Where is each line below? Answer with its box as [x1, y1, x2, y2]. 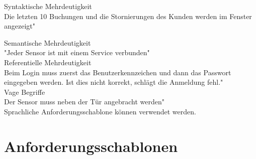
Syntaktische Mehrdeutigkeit [4, 1, 92, 11]
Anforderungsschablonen [4, 135, 178, 156]
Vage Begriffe [4, 86, 45, 97]
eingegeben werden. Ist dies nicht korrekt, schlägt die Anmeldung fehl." [4, 77, 223, 87]
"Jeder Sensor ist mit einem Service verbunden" [4, 47, 150, 58]
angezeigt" [4, 21, 36, 31]
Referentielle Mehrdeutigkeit [4, 57, 92, 67]
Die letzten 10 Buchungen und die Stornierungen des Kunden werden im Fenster [4, 11, 252, 21]
